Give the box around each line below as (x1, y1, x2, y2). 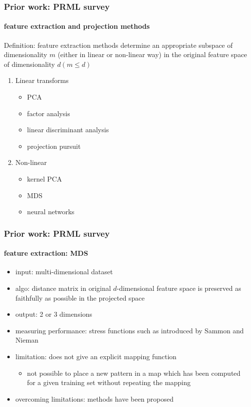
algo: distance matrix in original (15, 283, 111, 293)
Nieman (15, 335, 39, 345)
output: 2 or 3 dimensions (15, 309, 93, 319)
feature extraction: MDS (4, 248, 88, 258)
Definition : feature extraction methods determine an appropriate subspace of (4, 40, 233, 50)
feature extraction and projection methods (4, 21, 150, 31)
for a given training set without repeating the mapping (27, 377, 191, 387)
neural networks (27, 206, 75, 217)
